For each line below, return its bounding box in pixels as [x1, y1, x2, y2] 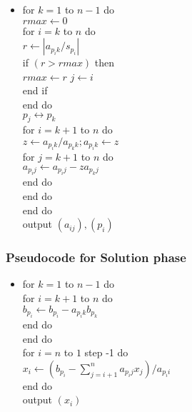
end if [22, 83, 48, 98]
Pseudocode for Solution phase [6, 248, 186, 266]
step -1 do [84, 345, 128, 360]
